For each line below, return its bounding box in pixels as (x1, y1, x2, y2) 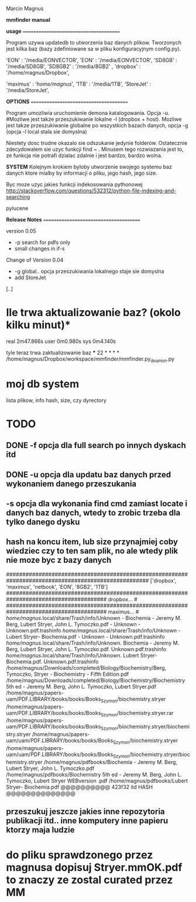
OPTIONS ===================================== (6, 98, 128, 105)
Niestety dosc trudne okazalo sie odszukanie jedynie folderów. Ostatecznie (6, 140, 188, 146)
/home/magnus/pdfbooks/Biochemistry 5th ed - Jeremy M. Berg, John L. (6, 771, 183, 778)
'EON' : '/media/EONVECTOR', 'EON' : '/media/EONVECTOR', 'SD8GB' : (6, 57, 177, 63)
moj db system (6, 377, 80, 391)
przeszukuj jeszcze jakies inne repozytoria (6, 806, 165, 817)
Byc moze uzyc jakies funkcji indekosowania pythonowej (6, 181, 143, 188)
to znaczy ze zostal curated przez (6, 873, 173, 887)
